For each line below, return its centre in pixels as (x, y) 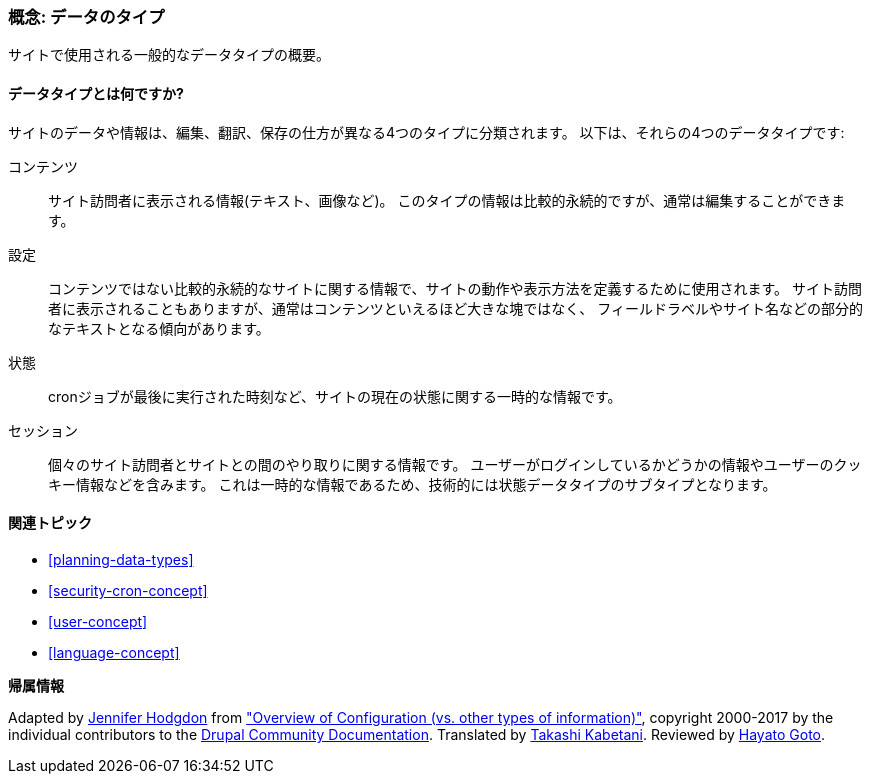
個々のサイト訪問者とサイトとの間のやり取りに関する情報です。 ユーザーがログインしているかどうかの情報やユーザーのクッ (455, 464)
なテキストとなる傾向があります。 (159, 328)
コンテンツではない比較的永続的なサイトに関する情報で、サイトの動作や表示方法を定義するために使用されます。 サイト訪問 (455, 288)
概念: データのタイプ (86, 17)
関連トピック (50, 523)
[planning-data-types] (121, 559)
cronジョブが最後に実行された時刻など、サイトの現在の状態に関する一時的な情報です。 (335, 396)
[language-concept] (114, 652)
